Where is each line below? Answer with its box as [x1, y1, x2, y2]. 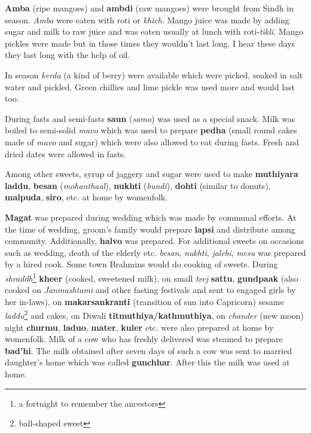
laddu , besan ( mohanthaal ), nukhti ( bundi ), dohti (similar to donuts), [5, 179, 271, 191]
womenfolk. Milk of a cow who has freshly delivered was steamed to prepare [5, 333, 283, 345]
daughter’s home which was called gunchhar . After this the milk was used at [5, 356, 290, 368]
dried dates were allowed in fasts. [5, 147, 126, 160]
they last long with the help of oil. [5, 48, 130, 61]
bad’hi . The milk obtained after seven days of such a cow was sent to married [5, 344, 292, 356]
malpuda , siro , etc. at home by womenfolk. [5, 191, 168, 203]
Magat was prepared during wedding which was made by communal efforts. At [5, 211, 297, 223]
